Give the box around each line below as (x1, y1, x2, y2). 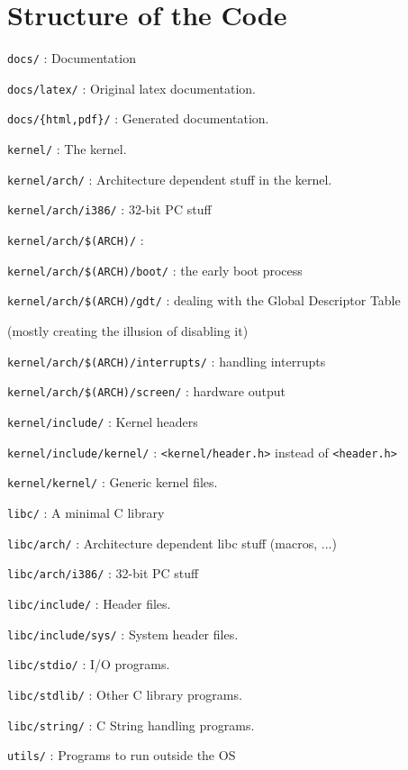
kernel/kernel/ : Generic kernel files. (7, 473, 218, 492)
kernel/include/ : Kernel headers (7, 412, 198, 430)
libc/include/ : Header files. (7, 593, 171, 612)
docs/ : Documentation (7, 49, 136, 68)
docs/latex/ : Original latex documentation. (7, 78, 256, 97)
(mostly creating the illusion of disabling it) (7, 322, 249, 340)
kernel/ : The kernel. (7, 140, 127, 159)
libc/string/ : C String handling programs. (7, 715, 255, 734)
